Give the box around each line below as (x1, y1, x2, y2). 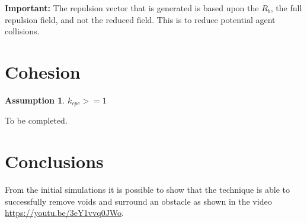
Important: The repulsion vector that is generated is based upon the (5, 2, 259, 14)
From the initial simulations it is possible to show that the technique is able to (5, 183, 290, 196)
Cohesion (5, 59, 81, 83)
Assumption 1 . (5, 93, 65, 106)
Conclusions (5, 149, 104, 173)
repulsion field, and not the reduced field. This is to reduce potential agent (5, 13, 276, 25)
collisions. (5, 25, 40, 37)
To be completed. (5, 114, 68, 127)
